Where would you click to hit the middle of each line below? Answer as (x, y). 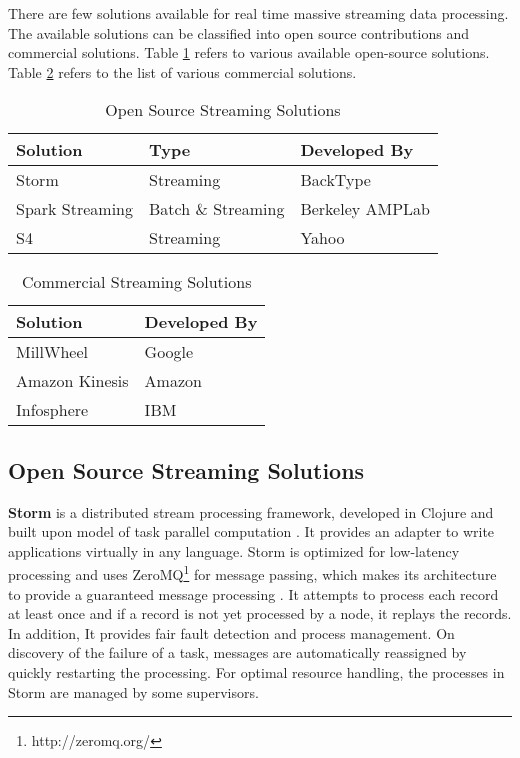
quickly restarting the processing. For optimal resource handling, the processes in (256, 671)
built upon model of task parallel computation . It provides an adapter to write (251, 531)
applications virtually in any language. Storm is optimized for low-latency (234, 550)
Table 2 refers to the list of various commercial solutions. (182, 71)
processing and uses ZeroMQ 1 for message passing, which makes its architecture (252, 573)
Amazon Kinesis (72, 381)
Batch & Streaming (217, 209)
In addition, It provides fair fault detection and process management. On (231, 632)
